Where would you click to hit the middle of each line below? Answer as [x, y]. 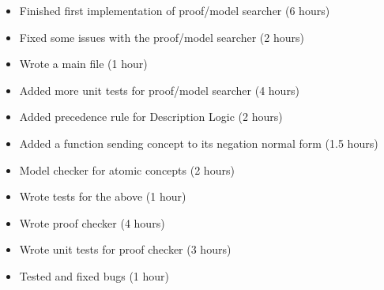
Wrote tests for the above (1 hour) [103, 196]
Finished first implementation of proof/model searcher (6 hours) [175, 10]
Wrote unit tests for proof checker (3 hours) [125, 249]
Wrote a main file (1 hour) [83, 64]
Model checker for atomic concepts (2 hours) [127, 169]
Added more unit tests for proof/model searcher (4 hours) [159, 90]
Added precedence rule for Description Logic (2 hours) [151, 117]
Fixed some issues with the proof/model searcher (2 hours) [162, 37]
